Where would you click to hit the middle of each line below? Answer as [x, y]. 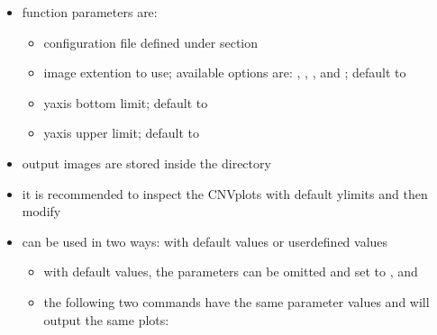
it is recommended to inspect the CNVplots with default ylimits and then [225, 193]
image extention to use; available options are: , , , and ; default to [225, 72]
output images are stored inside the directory [146, 163]
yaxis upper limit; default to [122, 133]
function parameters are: [90, 12]
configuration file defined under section [151, 42]
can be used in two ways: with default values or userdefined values [205, 241]
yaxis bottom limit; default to [126, 102]
